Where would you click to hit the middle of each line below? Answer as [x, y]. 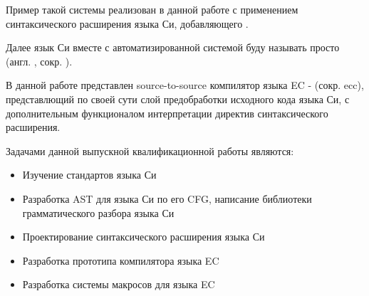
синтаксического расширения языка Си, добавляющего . [127, 23]
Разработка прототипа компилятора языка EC [121, 260]
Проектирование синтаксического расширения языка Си [144, 237]
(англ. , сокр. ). [39, 61]
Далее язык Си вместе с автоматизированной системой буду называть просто [173, 47]
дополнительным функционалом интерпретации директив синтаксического [167, 113]
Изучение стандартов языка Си [89, 175]
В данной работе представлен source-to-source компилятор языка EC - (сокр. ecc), [185, 85]
